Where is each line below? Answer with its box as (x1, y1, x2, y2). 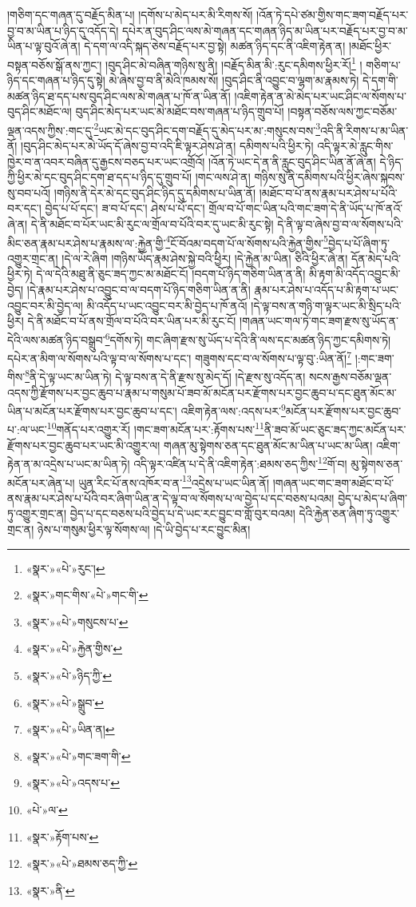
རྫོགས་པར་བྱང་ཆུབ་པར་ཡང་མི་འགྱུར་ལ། (7, 436, 160, 453)
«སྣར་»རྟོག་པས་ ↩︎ (26, 828, 99, 845)
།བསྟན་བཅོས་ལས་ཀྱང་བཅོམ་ (287, 103, 398, 120)
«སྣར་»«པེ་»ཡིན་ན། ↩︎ (26, 721, 115, 738)
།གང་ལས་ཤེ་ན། (195, 169, 251, 185)
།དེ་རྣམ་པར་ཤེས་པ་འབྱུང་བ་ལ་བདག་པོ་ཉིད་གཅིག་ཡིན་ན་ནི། (26, 281, 251, 298)
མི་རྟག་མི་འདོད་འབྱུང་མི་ (309, 265, 401, 282)
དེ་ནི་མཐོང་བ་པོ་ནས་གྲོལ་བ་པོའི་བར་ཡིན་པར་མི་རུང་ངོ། (27, 312, 236, 329)
